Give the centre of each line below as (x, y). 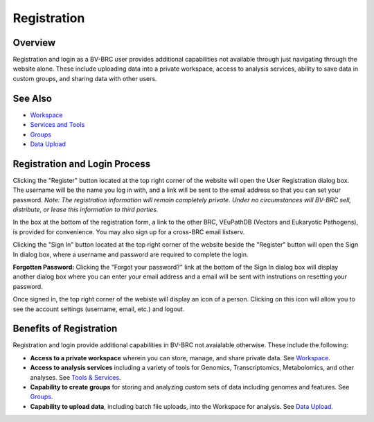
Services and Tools (57, 125)
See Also (32, 98)
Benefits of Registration (65, 329)
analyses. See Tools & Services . (75, 377)
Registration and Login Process (82, 164)
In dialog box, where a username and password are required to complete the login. (131, 254)
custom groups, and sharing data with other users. (85, 78)
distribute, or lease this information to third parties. (86, 209)
